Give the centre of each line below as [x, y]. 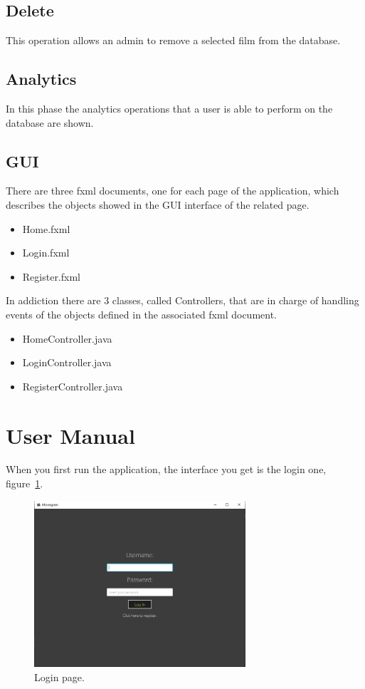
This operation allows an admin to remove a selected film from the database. [173, 40]
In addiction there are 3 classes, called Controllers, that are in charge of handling [182, 300]
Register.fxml [51, 276]
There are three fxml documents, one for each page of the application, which [173, 191]
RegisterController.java [73, 386]
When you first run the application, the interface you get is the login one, [166, 469]
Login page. [59, 677]
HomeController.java [67, 338]
